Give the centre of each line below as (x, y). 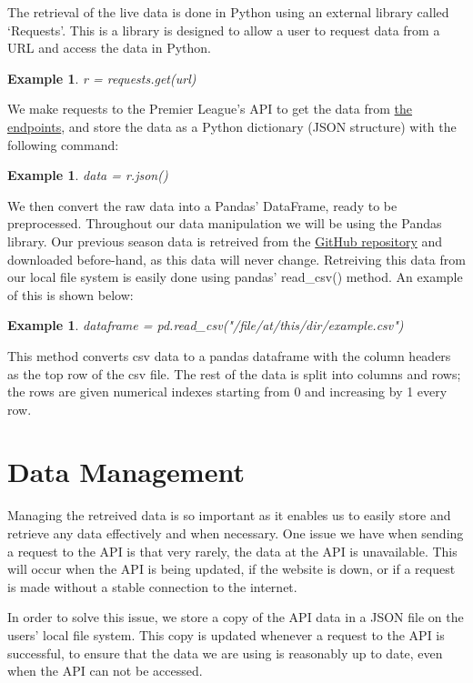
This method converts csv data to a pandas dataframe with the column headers (229, 355)
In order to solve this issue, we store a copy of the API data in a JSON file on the (236, 617)
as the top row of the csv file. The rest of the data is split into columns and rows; (234, 373)
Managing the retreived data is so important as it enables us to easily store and (229, 515)
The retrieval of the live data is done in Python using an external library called (228, 12)
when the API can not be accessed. (105, 671)
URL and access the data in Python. (109, 48)
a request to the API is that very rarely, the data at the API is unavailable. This (232, 551)
